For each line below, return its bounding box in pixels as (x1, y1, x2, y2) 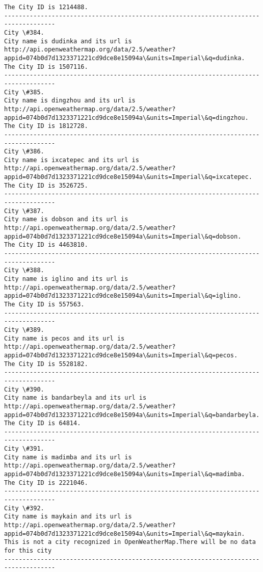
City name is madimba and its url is (4, 453, 132, 461)
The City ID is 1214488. (4, 4, 88, 11)
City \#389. (4, 326, 44, 333)
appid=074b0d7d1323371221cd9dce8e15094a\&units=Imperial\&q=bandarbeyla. (4, 411, 260, 419)
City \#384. (4, 29, 44, 36)
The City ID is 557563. (4, 300, 85, 308)
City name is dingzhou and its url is (4, 97, 136, 105)
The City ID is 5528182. (4, 360, 88, 368)
